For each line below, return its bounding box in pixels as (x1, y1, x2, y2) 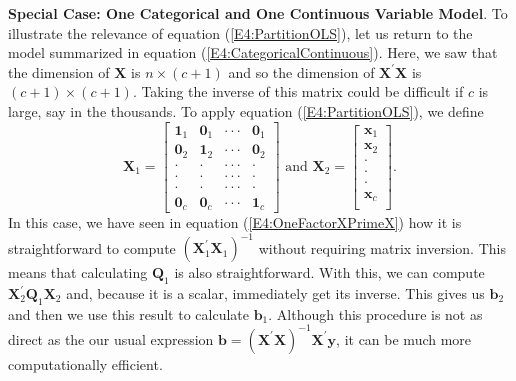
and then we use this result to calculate (8, 303, 249, 324)
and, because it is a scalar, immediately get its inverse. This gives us (66, 283, 485, 304)
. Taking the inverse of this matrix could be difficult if (132, 81, 464, 102)
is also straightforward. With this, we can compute (174, 262, 485, 283)
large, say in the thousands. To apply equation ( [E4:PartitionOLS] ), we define (8, 100, 484, 121)
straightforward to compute (8, 237, 176, 258)
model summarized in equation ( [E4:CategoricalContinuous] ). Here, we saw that (8, 42, 498, 63)
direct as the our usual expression (8, 328, 214, 349)
